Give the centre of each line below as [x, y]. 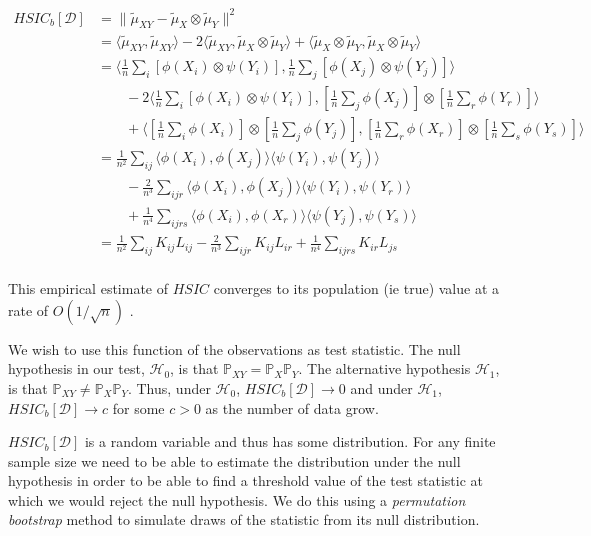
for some [138, 407]
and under [381, 387]
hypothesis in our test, [76, 368]
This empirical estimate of [88, 288]
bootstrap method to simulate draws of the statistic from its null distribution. [244, 519]
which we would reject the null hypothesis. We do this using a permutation [237, 499]
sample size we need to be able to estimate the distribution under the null [234, 460]
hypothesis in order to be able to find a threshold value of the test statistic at [246, 480]
